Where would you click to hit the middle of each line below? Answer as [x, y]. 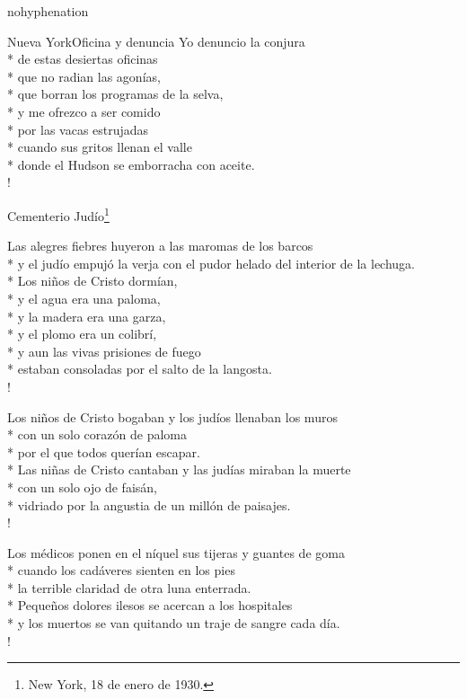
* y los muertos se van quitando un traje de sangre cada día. [174, 623]
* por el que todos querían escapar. [104, 451]
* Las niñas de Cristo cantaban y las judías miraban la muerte [179, 469]
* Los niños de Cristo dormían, [93, 281]
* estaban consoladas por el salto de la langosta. [140, 369]
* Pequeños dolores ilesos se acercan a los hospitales [150, 605]
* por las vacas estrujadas [78, 129]
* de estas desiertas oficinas [83, 59]
